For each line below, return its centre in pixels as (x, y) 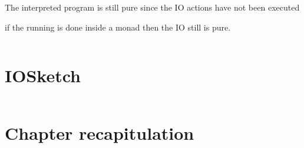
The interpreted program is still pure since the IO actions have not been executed (152, 7)
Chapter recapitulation (100, 132)
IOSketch (43, 75)
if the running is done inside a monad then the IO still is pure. (118, 27)
